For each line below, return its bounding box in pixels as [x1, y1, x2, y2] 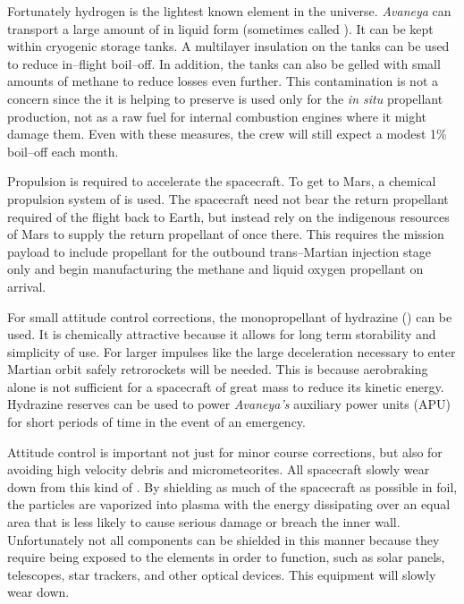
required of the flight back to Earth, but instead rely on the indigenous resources [7, 207, 450, 225]
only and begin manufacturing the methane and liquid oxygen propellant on [7, 259, 424, 278]
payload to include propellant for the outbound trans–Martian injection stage [7, 242, 432, 260]
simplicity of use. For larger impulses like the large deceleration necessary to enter [7, 342, 456, 361]
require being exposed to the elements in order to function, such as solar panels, [7, 548, 445, 566]
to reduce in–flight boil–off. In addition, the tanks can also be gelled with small [7, 54, 441, 72]
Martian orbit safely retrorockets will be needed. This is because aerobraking [7, 360, 428, 379]
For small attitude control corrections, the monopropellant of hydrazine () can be [7, 307, 452, 326]
